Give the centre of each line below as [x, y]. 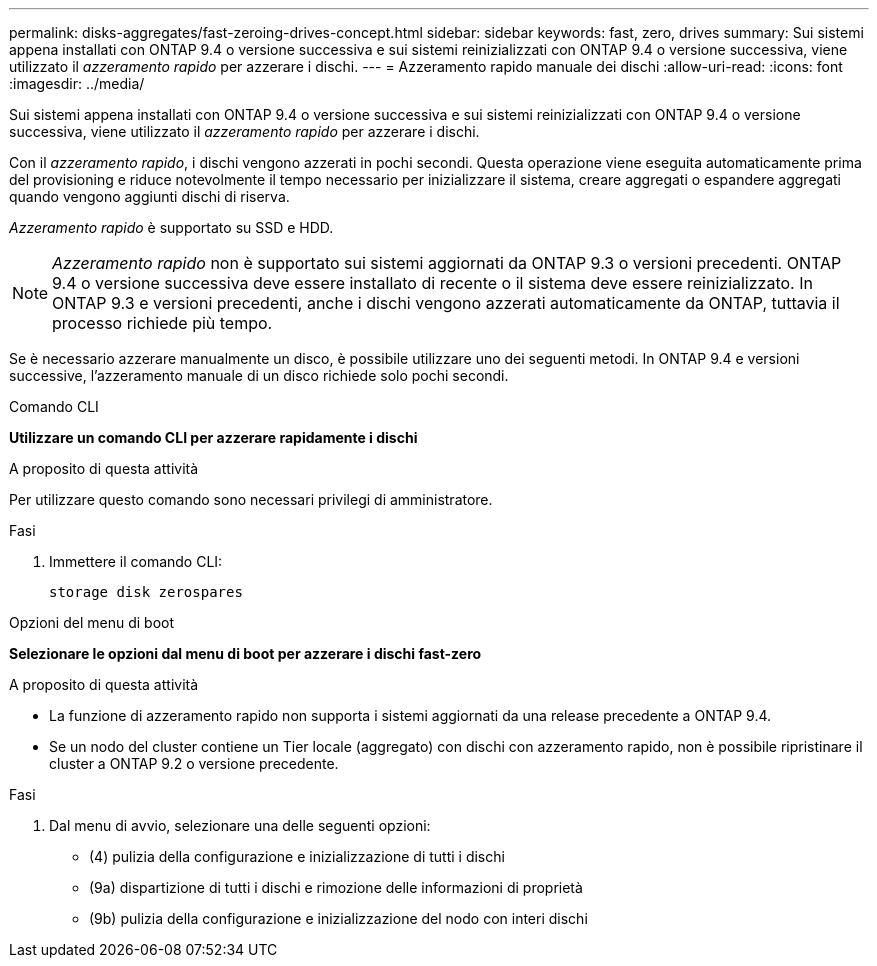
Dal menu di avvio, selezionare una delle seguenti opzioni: [240, 825]
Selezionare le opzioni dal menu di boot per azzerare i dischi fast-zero [245, 653]
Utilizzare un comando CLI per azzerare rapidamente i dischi [213, 437]
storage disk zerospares [146, 592]
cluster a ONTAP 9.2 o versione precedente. [194, 763]
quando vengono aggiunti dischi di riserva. [149, 196]
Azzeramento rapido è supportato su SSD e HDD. [171, 227]
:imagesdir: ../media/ [77, 83]
